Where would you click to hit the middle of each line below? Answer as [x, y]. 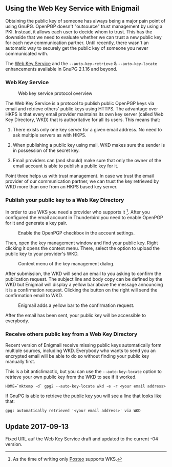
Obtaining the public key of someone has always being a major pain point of [85, 21]
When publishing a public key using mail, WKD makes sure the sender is [89, 145]
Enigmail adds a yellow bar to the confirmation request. [76, 305]
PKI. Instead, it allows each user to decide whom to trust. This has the [79, 32]
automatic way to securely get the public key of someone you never [77, 48]
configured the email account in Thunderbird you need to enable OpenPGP [84, 218]
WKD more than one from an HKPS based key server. [61, 187]
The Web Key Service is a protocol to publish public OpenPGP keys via [80, 103]
